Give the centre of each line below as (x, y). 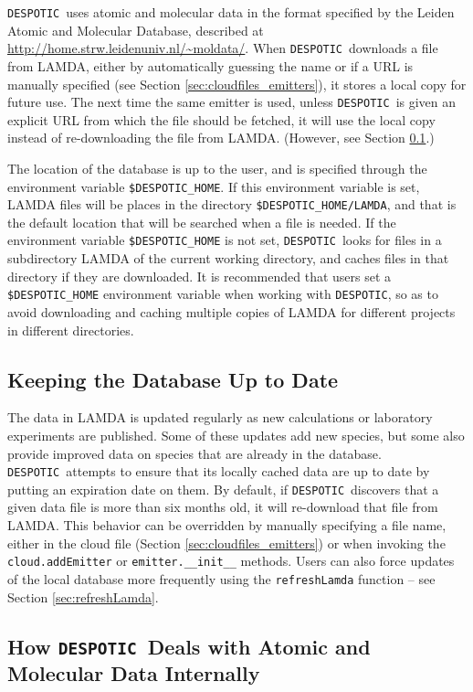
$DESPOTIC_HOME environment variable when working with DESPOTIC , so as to (223, 294)
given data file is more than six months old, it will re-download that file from (223, 507)
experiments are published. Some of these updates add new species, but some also (236, 435)
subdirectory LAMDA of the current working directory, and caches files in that (228, 258)
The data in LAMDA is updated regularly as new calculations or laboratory (220, 417)
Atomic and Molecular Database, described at (136, 30)
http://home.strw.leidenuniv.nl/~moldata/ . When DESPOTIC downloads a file (223, 48)
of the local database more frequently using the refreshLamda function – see (221, 578)
